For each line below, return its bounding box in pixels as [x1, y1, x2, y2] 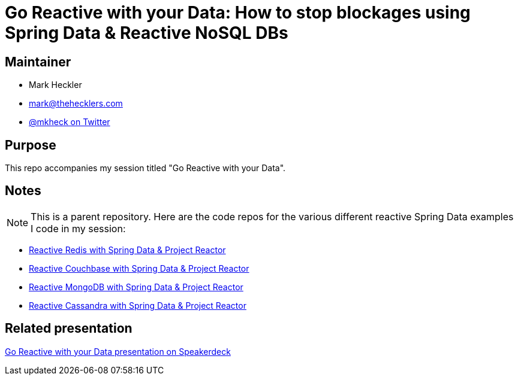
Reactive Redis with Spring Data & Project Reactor [29, 244, 226, 255]
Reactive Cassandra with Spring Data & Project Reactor [29, 300, 246, 311]
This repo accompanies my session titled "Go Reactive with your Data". [5, 163, 286, 174]
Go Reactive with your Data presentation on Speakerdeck [5, 346, 231, 357]
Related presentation [5, 321, 132, 336]
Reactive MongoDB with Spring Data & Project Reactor [29, 281, 243, 292]
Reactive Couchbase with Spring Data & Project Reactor [29, 263, 249, 273]
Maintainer [5, 54, 71, 69]
